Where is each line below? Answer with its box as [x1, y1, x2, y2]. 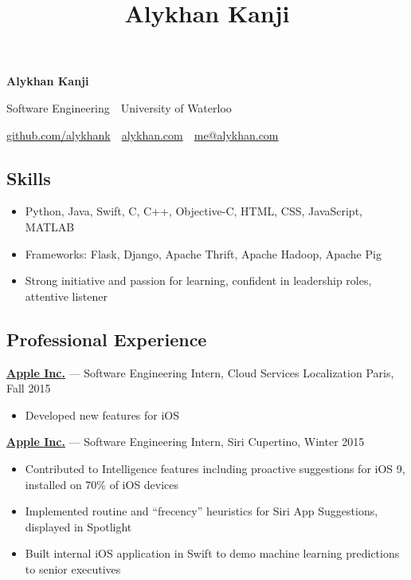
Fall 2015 [6, 380, 51, 397]
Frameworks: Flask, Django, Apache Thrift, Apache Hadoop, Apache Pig [25, 245, 382, 262]
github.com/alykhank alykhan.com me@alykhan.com [6, 126, 279, 143]
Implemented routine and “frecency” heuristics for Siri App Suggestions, [25, 503, 378, 519]
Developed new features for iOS [25, 406, 180, 423]
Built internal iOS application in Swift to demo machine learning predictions [25, 545, 400, 562]
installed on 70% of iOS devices [25, 475, 179, 492]
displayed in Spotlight [25, 518, 132, 535]
